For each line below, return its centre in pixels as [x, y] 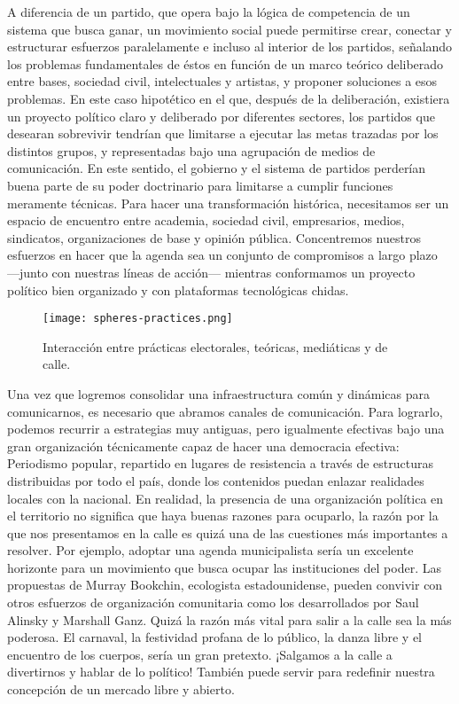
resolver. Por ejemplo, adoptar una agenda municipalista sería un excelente [210, 550]
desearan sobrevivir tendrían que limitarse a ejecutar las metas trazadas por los [223, 133]
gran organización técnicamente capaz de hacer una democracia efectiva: [203, 446]
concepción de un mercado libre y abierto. [121, 689]
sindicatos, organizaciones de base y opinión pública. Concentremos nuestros [214, 237]
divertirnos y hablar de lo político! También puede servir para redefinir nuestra [221, 672]
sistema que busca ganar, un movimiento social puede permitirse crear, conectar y [229, 29]
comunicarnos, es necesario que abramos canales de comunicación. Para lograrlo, [225, 411]
